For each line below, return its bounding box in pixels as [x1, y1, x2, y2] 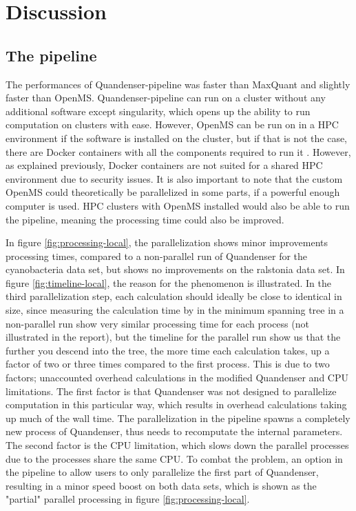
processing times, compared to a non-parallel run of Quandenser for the [6, 248, 308, 263]
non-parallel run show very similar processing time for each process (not [6, 316, 309, 330]
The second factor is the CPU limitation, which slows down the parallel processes [6, 438, 349, 452]
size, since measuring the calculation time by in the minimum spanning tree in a [6, 303, 344, 317]
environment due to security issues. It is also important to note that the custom [6, 171, 343, 186]
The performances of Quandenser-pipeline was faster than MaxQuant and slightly [6, 77, 350, 91]
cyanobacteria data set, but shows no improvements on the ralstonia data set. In [6, 262, 345, 277]
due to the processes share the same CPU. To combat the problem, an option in [6, 451, 343, 465]
